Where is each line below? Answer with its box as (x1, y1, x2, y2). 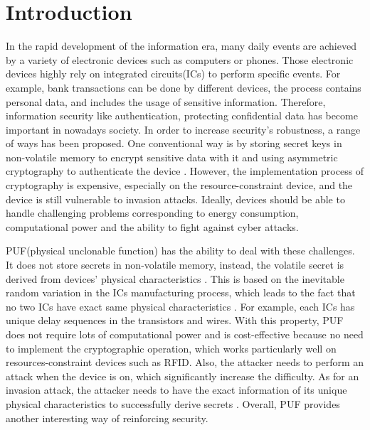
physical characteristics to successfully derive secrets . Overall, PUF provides (6, 396, 340, 411)
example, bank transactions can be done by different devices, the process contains (6, 80, 361, 95)
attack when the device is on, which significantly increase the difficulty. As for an (6, 368, 359, 383)
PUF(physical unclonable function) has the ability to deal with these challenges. (6, 243, 355, 258)
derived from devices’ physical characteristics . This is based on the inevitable (6, 271, 344, 286)
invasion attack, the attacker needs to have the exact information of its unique (6, 382, 347, 397)
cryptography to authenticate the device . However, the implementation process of (6, 163, 364, 178)
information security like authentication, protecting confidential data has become (6, 108, 358, 123)
